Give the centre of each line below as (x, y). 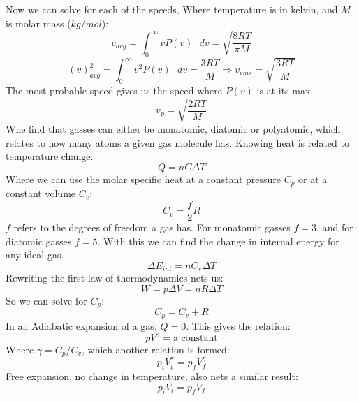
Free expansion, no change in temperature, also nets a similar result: (152, 376)
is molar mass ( (38, 23)
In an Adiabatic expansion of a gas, (81, 325)
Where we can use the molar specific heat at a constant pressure (144, 178)
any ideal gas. (35, 255)
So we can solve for (46, 300)
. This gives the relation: (238, 325)
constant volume (41, 193)
